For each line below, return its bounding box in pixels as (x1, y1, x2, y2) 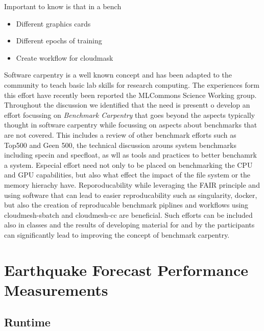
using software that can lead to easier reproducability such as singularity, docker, (4, 189, 257, 200)
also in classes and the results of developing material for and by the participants (4, 219, 255, 230)
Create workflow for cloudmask (16, 52, 113, 63)
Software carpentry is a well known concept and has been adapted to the (4, 69, 232, 80)
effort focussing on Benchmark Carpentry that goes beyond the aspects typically (4, 109, 255, 120)
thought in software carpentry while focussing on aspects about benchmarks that (4, 119, 257, 130)
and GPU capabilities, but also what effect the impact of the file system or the (4, 169, 251, 180)
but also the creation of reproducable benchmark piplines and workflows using (4, 199, 249, 210)
